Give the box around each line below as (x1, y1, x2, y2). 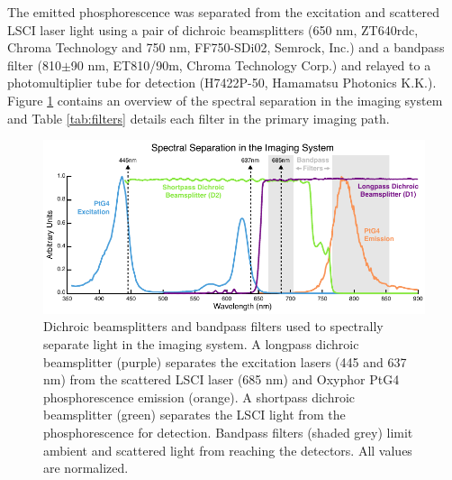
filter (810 (7, 55, 61, 74)
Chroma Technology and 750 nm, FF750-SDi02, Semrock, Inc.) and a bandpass (7, 38, 445, 57)
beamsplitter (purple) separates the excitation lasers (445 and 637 (43, 352, 407, 371)
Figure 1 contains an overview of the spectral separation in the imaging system (7, 90, 443, 109)
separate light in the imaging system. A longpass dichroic (43, 335, 359, 354)
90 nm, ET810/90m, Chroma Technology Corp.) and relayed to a (70, 55, 431, 74)
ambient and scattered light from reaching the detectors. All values (43, 440, 412, 459)
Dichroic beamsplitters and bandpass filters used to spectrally (43, 317, 384, 336)
